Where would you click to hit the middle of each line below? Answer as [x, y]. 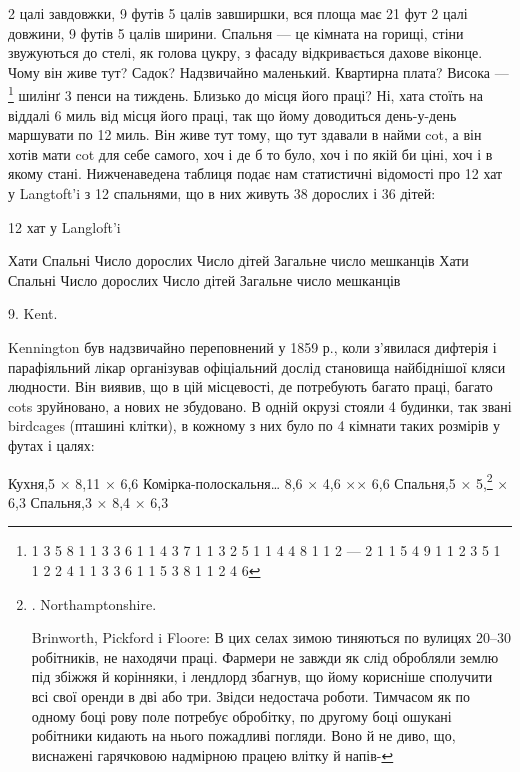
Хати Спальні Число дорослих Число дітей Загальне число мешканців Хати [238, 260]
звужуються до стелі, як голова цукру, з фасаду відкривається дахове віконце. [245, 52]
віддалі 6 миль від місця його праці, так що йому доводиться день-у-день [232, 114]
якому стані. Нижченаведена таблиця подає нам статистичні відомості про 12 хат [255, 173]
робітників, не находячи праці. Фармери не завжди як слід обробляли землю [265, 656]
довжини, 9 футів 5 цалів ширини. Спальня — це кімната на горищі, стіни [236, 32]
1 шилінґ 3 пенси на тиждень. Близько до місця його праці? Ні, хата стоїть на [245, 94]
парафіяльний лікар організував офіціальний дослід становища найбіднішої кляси [257, 366]
